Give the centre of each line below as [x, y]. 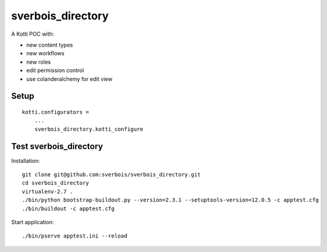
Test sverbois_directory [57, 146]
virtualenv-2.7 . [48, 191]
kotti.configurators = [56, 112]
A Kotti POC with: [33, 34]
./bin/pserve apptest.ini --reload [75, 236]
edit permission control [55, 70]
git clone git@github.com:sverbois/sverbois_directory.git [111, 174]
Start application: [32, 222]
